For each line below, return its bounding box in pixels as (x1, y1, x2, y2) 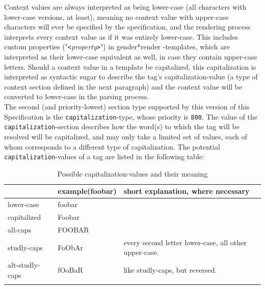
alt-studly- (8, 259, 40, 270)
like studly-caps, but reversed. (123, 264, 217, 275)
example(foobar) (58, 186, 117, 196)
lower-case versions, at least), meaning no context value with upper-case (4, 11, 229, 22)
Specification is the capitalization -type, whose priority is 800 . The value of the (4, 111, 257, 122)
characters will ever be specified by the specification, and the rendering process (4, 21, 251, 32)
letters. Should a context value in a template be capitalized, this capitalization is (4, 61, 256, 72)
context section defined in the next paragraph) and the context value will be (4, 81, 243, 92)
